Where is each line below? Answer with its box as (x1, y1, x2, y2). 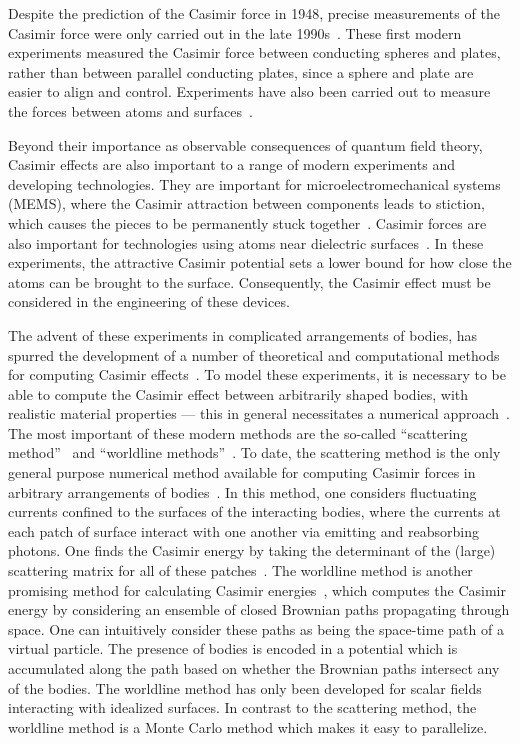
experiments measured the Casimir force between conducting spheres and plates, (8, 42, 501, 63)
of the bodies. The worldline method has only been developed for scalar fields (8, 677, 482, 698)
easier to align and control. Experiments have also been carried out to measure (8, 81, 491, 102)
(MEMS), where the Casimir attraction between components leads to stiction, (8, 193, 485, 214)
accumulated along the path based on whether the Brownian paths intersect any (8, 658, 500, 678)
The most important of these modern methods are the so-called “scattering (8, 422, 468, 443)
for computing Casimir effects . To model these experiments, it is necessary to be (8, 364, 507, 385)
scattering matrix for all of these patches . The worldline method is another (8, 560, 473, 581)
